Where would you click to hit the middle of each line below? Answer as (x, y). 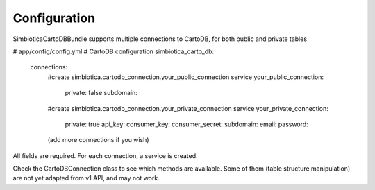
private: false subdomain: (101, 93)
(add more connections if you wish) (98, 140)
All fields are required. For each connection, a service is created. (105, 155)
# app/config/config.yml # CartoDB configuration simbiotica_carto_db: (114, 51)
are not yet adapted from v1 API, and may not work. (86, 178)
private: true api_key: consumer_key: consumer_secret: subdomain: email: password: (186, 124)
